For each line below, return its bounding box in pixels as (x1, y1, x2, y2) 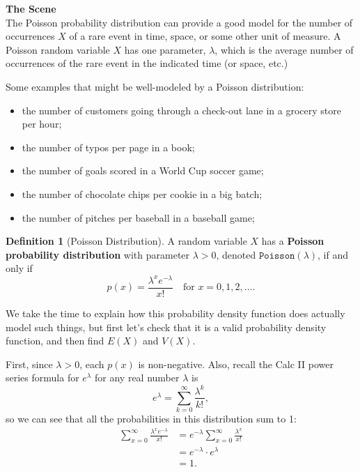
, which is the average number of (214, 42, 354, 56)
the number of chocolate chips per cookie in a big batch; (22, 186, 263, 201)
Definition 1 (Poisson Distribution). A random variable (6, 234, 247, 248)
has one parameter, (124, 42, 206, 56)
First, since (6, 356, 53, 371)
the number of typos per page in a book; (22, 139, 195, 154)
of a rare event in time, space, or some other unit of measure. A (69, 29, 341, 43)
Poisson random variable (6, 42, 110, 56)
